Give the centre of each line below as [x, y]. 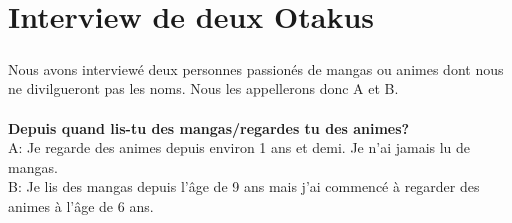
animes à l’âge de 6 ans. [81, 205]
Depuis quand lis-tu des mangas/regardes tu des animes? [209, 127]
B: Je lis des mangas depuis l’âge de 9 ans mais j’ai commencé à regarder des [244, 186]
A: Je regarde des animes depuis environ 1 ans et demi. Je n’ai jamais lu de [239, 147]
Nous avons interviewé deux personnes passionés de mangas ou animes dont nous [256, 68]
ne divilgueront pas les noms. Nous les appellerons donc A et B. [203, 88]
